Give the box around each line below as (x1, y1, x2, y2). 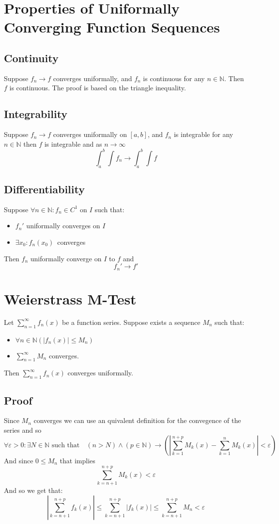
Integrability (4, 106, 68, 121)
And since (4, 455, 33, 465)
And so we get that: (4, 485, 63, 495)
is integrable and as (44, 138, 102, 149)
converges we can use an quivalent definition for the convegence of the (33, 415, 241, 425)
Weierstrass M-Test (4, 288, 137, 308)
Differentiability (4, 182, 85, 197)
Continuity (4, 50, 59, 65)
